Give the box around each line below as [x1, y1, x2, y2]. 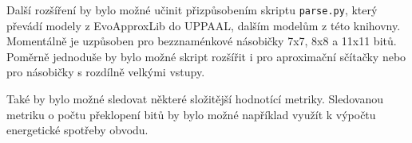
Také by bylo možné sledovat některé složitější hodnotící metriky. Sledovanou [6, 91, 384, 107]
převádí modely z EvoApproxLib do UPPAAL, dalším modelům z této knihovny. [6, 17, 401, 33]
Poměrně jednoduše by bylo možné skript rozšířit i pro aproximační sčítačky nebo [6, 48, 406, 64]
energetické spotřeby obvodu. [6, 122, 149, 138]
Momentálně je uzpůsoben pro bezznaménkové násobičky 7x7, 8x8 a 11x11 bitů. [6, 33, 397, 49]
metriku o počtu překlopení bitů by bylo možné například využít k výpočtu [6, 106, 376, 122]
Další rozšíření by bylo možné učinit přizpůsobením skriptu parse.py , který [6, 2, 378, 17]
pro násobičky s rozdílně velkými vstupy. [6, 64, 205, 80]
